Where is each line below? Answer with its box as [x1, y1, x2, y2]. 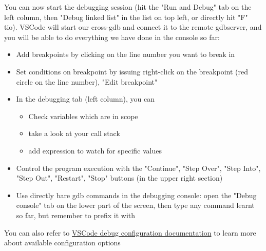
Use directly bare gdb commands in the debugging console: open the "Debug [16, 189, 257, 200]
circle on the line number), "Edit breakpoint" [16, 76, 158, 87]
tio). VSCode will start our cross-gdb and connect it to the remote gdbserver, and [4, 22, 262, 32]
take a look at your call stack [28, 128, 120, 139]
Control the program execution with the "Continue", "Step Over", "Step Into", [16, 162, 261, 173]
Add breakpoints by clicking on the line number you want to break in [16, 49, 235, 60]
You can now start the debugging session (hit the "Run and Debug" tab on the [4, 2, 252, 12]
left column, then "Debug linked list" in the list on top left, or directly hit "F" [4, 11, 248, 22]
